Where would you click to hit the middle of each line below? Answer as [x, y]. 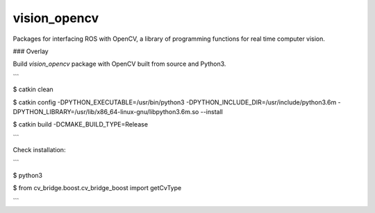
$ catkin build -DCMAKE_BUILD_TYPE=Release [81, 124]
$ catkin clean [33, 89]
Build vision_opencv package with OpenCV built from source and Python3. [119, 64]
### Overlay [31, 51]
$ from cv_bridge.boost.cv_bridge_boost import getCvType [97, 188]
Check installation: [39, 150]
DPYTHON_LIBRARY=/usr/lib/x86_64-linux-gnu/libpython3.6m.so [106, 111]
